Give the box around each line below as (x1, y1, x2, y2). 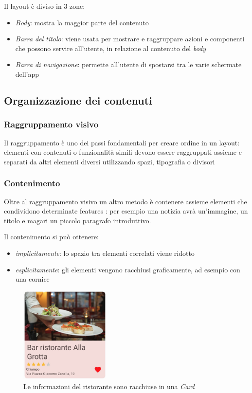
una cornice (15, 274, 50, 284)
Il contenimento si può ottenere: (4, 232, 99, 242)
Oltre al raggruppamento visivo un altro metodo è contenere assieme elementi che (4, 196, 247, 206)
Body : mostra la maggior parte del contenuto (15, 17, 149, 27)
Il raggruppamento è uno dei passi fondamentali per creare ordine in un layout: (4, 137, 240, 147)
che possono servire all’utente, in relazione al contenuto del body (15, 43, 206, 53)
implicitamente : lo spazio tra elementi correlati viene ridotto (15, 248, 195, 258)
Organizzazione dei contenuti (4, 92, 152, 107)
